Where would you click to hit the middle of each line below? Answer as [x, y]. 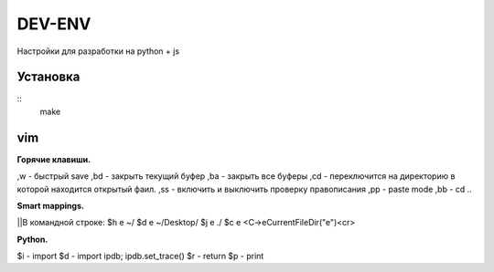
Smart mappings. [50, 205]
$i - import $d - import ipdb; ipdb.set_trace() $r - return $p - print [140, 256]
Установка [48, 77]
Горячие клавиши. [54, 159]
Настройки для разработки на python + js [98, 51]
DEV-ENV [54, 24]
